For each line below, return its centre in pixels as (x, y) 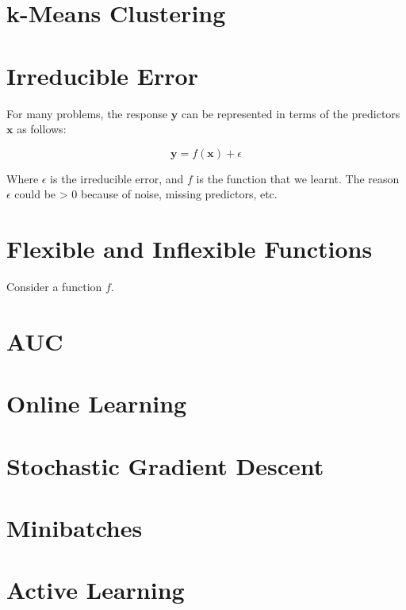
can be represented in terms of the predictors (291, 113)
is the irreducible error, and (117, 178)
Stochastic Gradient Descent (165, 465)
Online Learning (97, 403)
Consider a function (54, 286)
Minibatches (75, 527)
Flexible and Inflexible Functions (190, 249)
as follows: (42, 129)
